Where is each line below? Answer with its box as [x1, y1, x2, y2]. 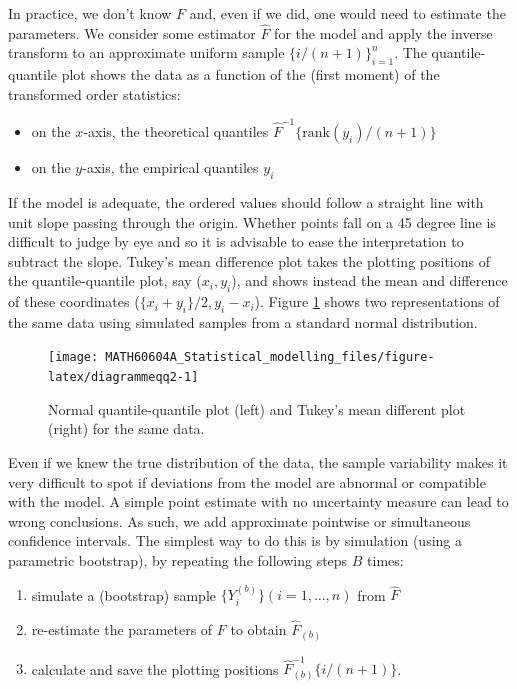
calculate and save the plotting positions [31, 658, 279, 679]
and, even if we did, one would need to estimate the [189, 3, 506, 23]
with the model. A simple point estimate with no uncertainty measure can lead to [8, 491, 509, 512]
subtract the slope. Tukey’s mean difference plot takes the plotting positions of [8, 250, 490, 271]
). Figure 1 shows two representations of [254, 291, 500, 312]
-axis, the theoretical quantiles [83, 121, 269, 142]
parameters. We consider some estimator [8, 22, 256, 43]
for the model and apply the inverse [274, 22, 493, 43]
